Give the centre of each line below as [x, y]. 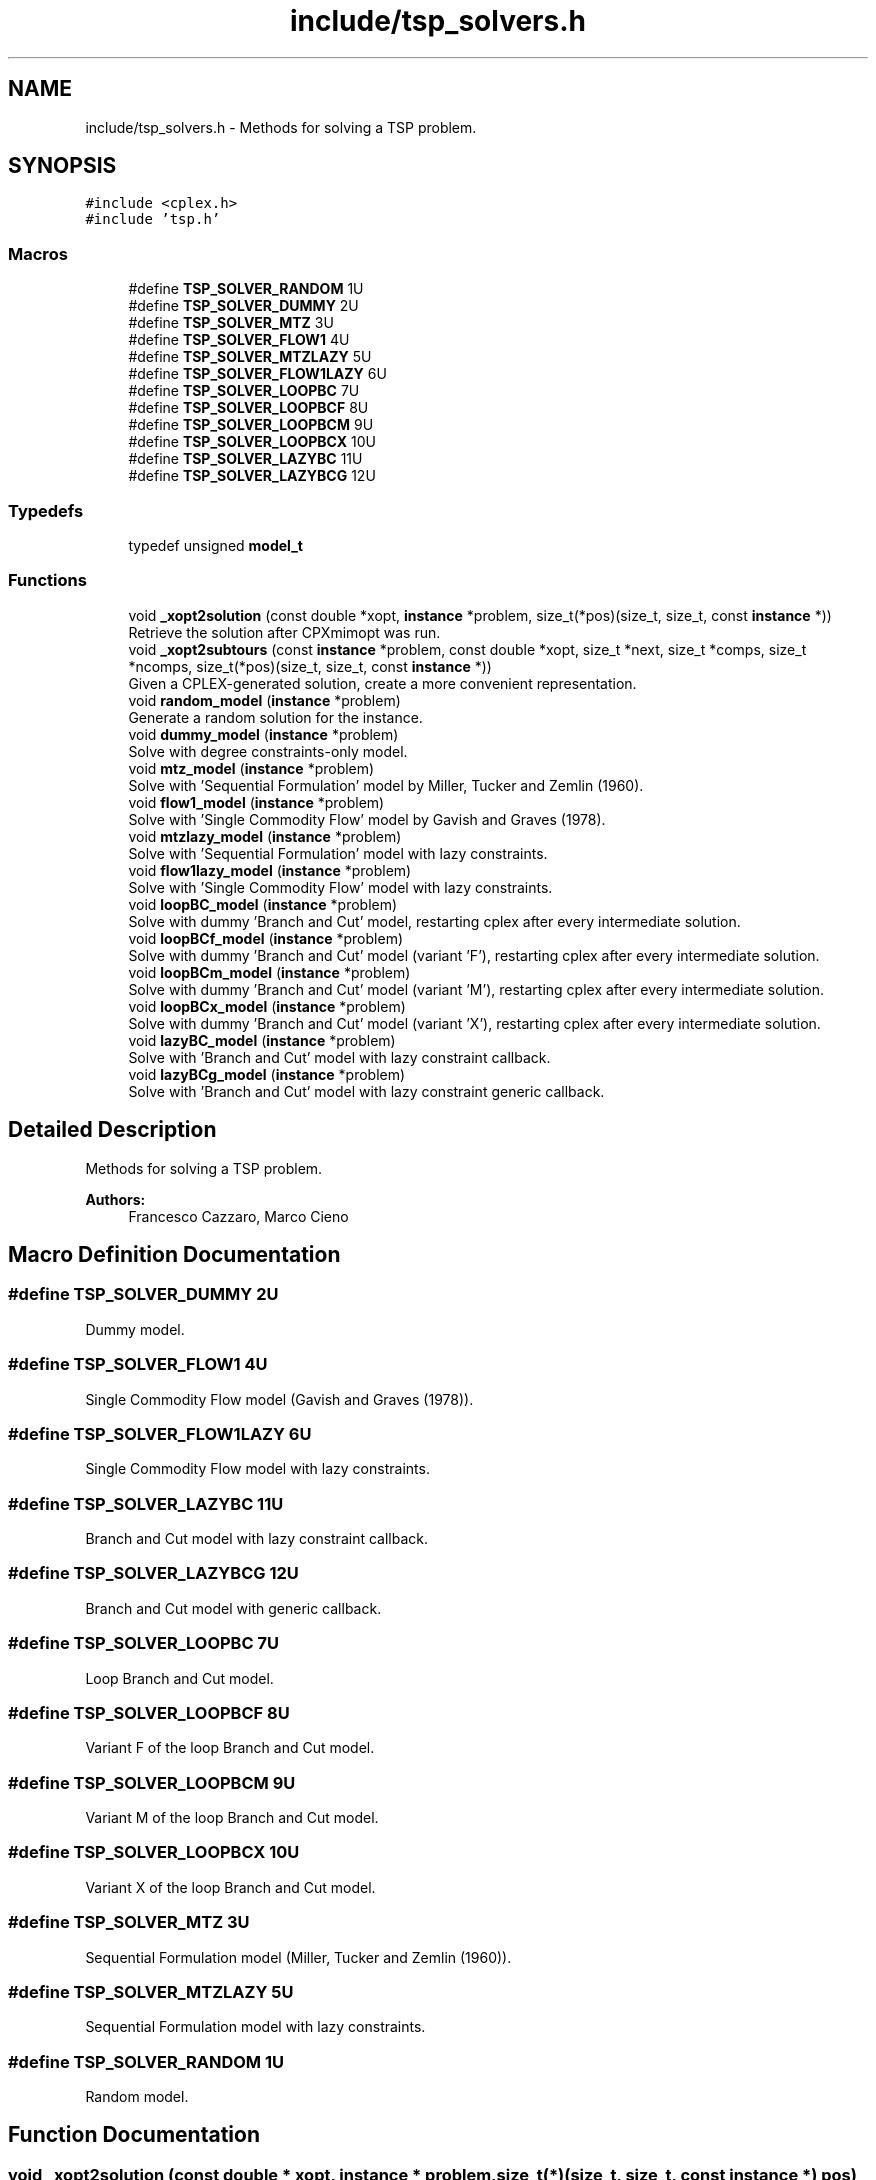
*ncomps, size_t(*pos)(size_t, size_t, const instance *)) [310, 666]
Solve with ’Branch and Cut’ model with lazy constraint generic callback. [366, 1091]
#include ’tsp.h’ [153, 219]
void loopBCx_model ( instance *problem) [267, 1006]
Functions [47, 580]
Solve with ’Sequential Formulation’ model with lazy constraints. [338, 853]
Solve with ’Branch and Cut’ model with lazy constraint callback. [339, 1057]
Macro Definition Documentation [174, 1254]
